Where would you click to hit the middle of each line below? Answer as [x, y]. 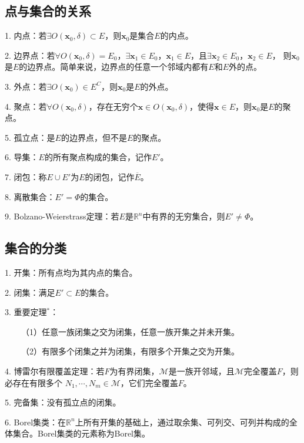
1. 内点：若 [26, 35]
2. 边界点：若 [30, 55]
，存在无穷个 [113, 106]
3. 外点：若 [26, 86]
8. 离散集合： [30, 196]
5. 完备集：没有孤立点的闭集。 [63, 402]
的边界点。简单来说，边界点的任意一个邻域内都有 [114, 67]
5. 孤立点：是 [30, 137]
